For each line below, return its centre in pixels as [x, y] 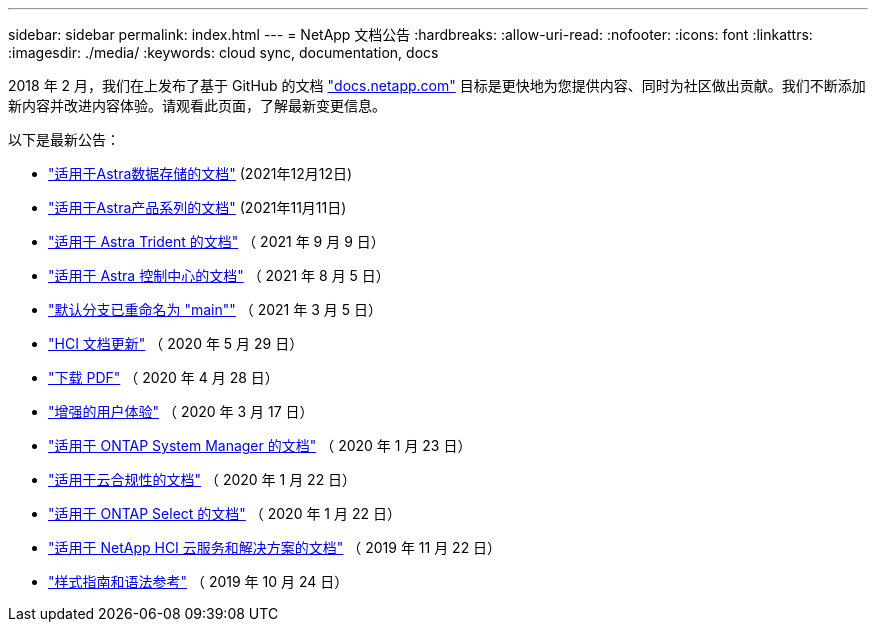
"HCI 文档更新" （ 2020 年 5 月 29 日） [176, 343]
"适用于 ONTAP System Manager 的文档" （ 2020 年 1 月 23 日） [260, 445]
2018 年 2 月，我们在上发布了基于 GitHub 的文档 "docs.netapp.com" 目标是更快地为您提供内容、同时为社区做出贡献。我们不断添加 [437, 85]
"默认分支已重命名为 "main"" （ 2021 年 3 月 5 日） [215, 309]
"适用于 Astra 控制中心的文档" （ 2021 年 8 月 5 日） [219, 275]
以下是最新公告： [64, 139]
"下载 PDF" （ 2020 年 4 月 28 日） [163, 377]
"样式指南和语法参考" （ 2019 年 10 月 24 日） [198, 581]
